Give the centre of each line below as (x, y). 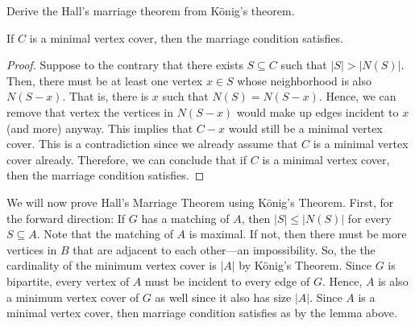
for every (369, 218)
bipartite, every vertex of (68, 281)
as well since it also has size (223, 297)
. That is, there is (106, 96)
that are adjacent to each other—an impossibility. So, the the (224, 249)
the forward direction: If (66, 218)
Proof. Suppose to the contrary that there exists (125, 65)
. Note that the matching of (105, 234)
